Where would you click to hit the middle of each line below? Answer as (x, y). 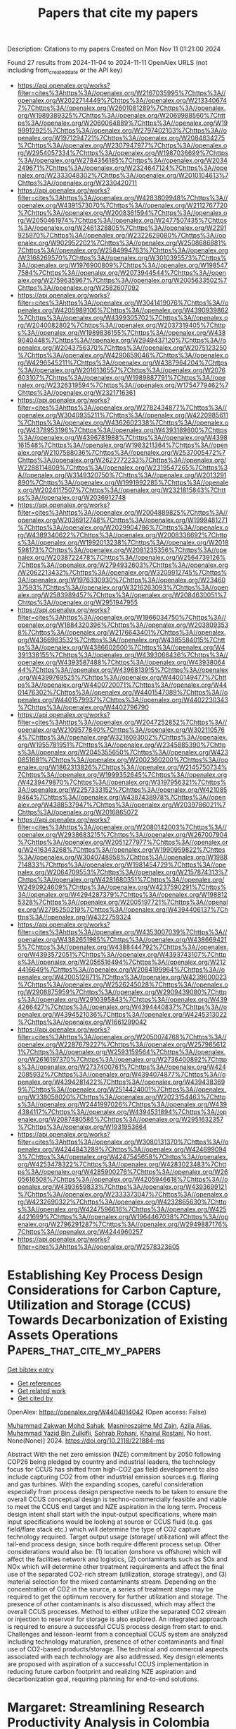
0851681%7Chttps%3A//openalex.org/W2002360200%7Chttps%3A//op (123, 759)
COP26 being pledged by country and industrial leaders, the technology (111, 1462)
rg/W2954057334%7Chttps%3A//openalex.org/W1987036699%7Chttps (123, 152)
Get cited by (35, 1398)
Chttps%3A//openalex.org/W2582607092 (78, 288)
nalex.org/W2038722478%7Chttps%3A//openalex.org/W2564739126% (122, 557)
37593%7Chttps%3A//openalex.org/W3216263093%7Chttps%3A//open (123, 587)
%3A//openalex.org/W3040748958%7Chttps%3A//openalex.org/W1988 (123, 857)
